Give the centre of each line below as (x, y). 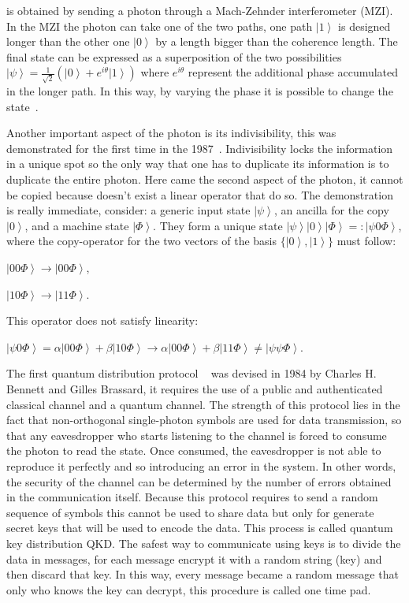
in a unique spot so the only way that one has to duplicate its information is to (198, 164)
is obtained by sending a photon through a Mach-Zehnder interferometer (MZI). (200, 10)
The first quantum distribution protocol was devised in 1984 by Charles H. (191, 373)
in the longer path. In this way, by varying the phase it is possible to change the (200, 91)
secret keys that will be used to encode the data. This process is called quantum (200, 528)
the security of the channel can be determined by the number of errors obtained (199, 481)
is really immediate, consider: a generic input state (128, 210)
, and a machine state (77, 225)
